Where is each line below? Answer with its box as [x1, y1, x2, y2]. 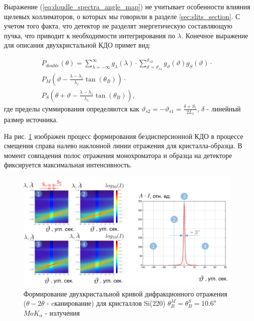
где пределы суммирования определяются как [4, 103, 139, 113]
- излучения [45, 307, 80, 318]
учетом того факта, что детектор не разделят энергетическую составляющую [4, 21, 232, 31]
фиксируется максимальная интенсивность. [4, 160, 132, 170]
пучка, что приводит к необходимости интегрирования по [4, 30, 175, 40]
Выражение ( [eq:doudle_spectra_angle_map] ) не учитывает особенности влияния [4, 1, 251, 11]
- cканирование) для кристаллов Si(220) [46, 298, 165, 308]
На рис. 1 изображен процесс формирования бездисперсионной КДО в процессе [4, 131, 243, 141]
